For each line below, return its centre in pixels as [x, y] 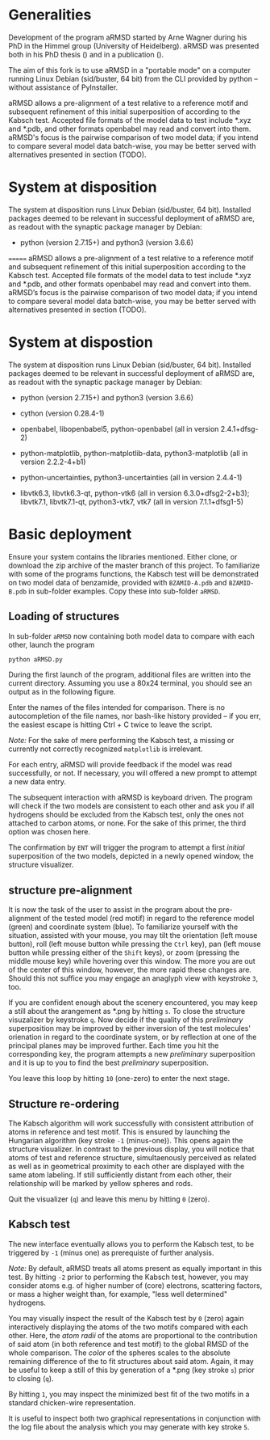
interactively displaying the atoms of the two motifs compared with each [128, 1327]
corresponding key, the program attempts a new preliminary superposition [132, 1054]
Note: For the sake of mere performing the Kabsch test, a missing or [121, 741]
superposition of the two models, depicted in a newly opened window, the [131, 856]
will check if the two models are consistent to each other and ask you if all [131, 806]
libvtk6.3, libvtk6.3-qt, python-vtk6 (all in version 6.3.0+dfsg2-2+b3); [135, 493]
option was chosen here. [50, 832]
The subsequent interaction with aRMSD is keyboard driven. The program [131, 797]
